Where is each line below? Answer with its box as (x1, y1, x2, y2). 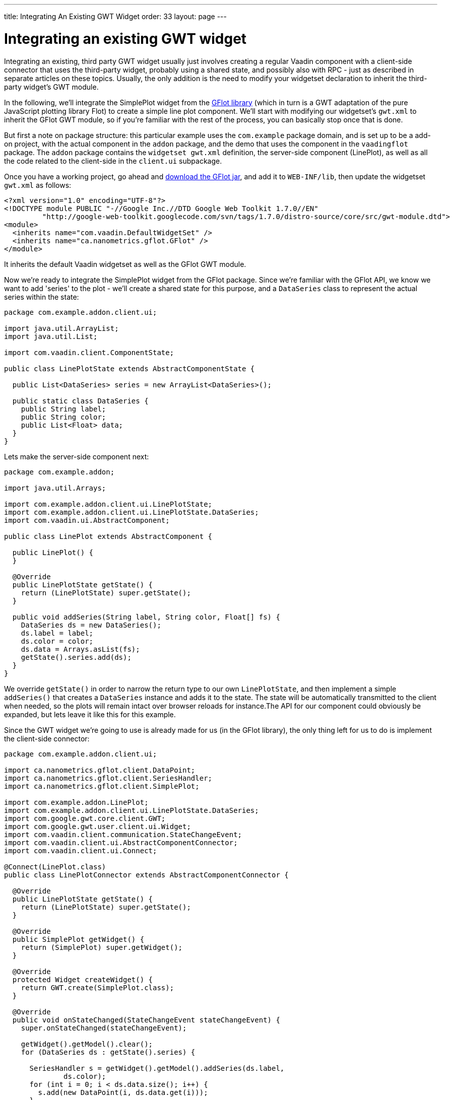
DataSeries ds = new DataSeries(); (21, 621, 161, 629)
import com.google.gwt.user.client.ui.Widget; (4, 822, 191, 831)
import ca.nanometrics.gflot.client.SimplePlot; (4, 782, 200, 790)
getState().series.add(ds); (21, 653, 132, 661)
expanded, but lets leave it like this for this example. (4, 710, 176, 719)
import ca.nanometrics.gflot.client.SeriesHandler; (4, 774, 213, 782)
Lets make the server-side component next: (4, 452, 149, 461)
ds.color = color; (21, 637, 94, 645)
